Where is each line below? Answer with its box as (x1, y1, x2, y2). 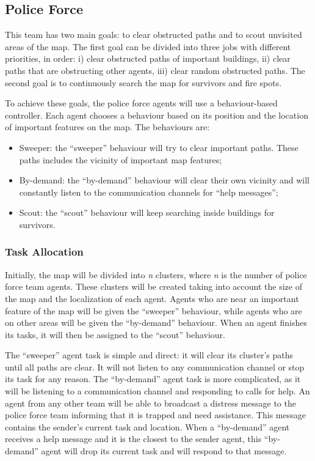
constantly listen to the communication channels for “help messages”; (19, 185, 278, 198)
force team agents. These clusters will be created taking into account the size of (5, 280, 302, 293)
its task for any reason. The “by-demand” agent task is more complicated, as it (5, 372, 301, 385)
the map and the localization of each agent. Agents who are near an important (5, 292, 299, 304)
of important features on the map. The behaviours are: (5, 120, 210, 133)
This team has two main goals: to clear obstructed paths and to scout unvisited (5, 28, 302, 41)
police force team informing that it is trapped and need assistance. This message (5, 408, 306, 421)
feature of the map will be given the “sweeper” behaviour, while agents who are (5, 304, 302, 317)
